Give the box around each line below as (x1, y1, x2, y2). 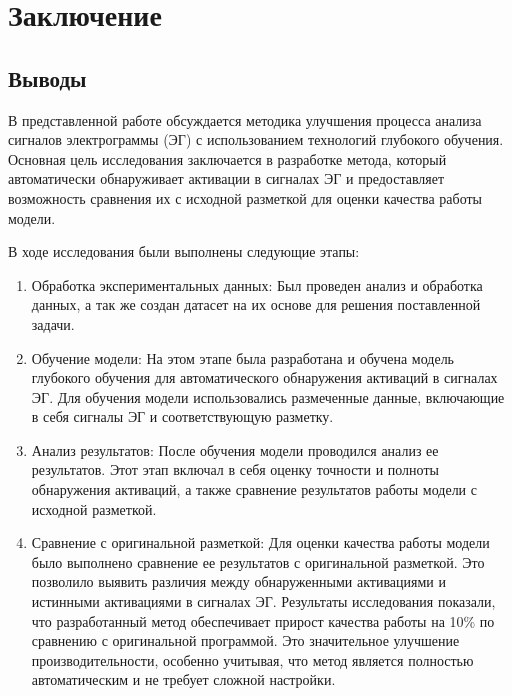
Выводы (8, 62, 87, 93)
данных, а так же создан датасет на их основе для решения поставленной (31, 294, 481, 315)
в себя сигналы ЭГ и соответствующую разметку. (31, 406, 334, 427)
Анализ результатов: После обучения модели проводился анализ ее (31, 439, 439, 460)
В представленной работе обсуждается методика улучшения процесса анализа (8, 109, 482, 130)
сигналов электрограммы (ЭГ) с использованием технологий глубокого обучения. (8, 129, 504, 150)
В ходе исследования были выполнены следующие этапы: (8, 241, 360, 262)
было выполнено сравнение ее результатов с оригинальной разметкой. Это (31, 551, 485, 572)
